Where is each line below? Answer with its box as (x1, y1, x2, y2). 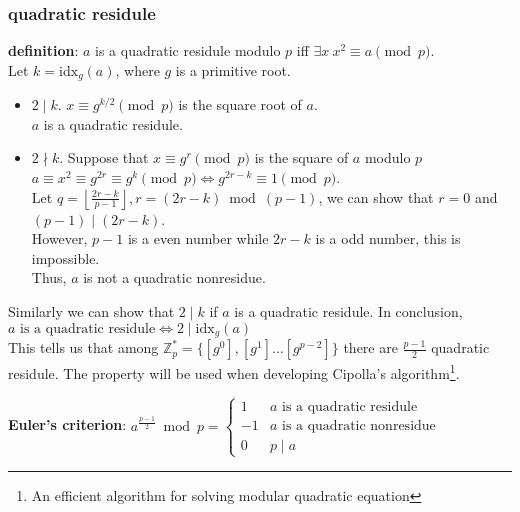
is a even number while (127, 228, 269, 249)
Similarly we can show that (8, 301, 175, 322)
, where (115, 59, 160, 80)
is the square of (254, 147, 349, 168)
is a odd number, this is (315, 228, 461, 249)
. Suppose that (59, 147, 149, 168)
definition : (8, 40, 79, 61)
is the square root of (178, 94, 302, 115)
